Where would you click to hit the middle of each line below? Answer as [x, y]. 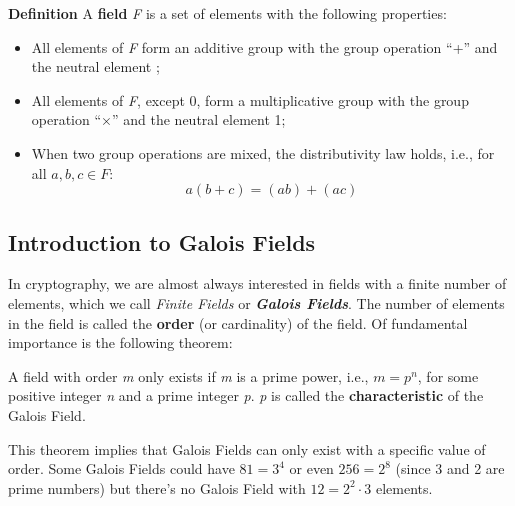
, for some [448, 375]
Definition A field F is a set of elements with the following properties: [227, 13]
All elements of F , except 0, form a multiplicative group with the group [250, 99]
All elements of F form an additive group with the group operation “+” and [264, 46]
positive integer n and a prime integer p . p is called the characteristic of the [246, 395]
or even [311, 468]
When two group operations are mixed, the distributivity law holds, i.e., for [263, 152]
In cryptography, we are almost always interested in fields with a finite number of [257, 283]
